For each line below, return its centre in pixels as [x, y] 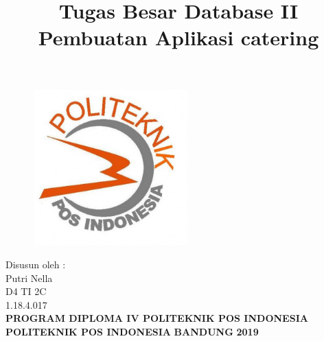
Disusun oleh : [36, 264]
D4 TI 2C [26, 291]
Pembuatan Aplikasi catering [178, 37]
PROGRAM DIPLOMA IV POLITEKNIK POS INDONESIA [157, 318]
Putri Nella [29, 278]
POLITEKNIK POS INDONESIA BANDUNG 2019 [132, 331]
